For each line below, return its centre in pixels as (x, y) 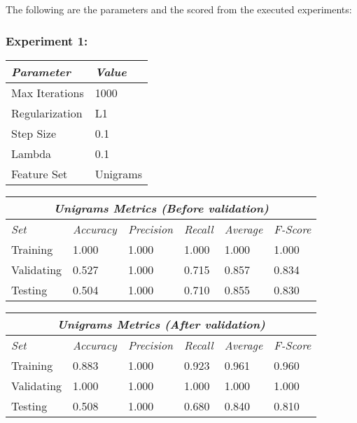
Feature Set (40, 173)
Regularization (47, 113)
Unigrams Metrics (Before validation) (161, 208)
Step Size (34, 133)
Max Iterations (48, 92)
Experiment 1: (47, 40)
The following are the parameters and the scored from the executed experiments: (179, 9)
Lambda (31, 153)
